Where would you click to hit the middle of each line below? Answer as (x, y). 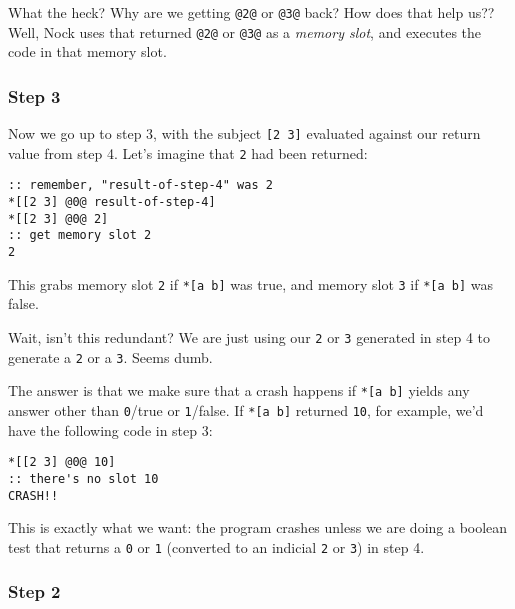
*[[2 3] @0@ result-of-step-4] (112, 202)
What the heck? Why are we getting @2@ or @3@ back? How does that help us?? (251, 12)
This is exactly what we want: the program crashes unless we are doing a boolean (258, 527)
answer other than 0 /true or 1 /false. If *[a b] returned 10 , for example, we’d (246, 409)
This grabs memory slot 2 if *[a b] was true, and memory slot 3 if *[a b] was (251, 283)
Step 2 (34, 591)
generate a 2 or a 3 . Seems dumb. (110, 356)
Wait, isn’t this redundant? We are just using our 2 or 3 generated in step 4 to (249, 336)
